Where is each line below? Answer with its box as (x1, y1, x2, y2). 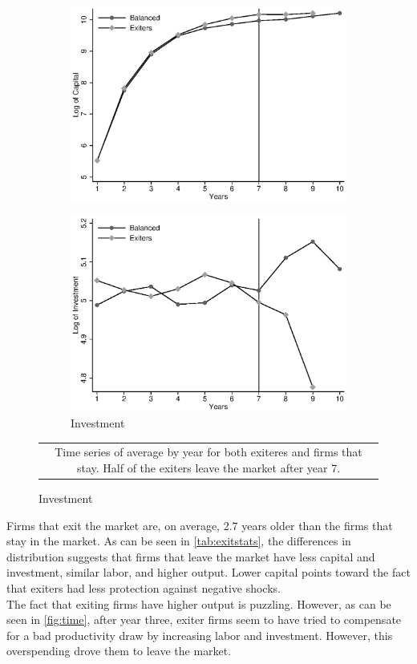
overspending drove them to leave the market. (6, 642, 232, 659)
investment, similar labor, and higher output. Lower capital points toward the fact (6, 564, 411, 581)
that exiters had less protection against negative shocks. (6, 579, 281, 596)
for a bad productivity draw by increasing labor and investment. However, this (6, 626, 393, 643)
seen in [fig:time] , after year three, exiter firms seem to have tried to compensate (6, 611, 402, 628)
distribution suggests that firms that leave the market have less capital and (6, 548, 375, 565)
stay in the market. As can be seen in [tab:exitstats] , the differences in (6, 532, 351, 549)
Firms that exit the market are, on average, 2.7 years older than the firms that (6, 516, 393, 533)
